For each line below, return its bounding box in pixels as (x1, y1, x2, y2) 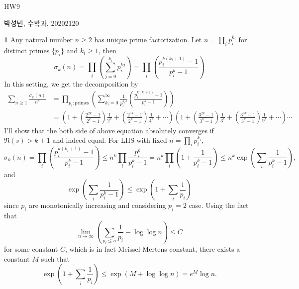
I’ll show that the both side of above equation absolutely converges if (4, 125, 214, 135)
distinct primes (4, 45, 50, 55)
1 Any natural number (4, 34, 73, 45)
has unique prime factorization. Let (94, 34, 202, 45)
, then (99, 45, 116, 55)
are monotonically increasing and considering (29, 200, 166, 210)
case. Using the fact (189, 200, 249, 210)
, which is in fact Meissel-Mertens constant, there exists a (65, 244, 240, 254)
